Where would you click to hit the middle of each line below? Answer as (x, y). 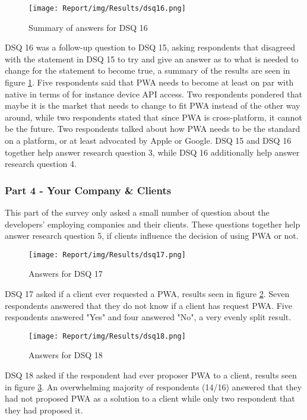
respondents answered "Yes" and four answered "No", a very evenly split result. (148, 317)
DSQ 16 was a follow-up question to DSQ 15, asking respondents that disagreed (150, 47)
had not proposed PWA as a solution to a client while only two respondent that (150, 398)
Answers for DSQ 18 (66, 355)
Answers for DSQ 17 (66, 274)
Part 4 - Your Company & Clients (88, 190)
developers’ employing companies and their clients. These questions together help (153, 224)
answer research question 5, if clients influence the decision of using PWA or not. (152, 236)
